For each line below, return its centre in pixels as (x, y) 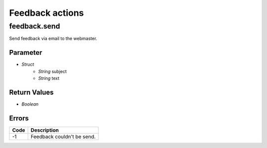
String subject (52, 71)
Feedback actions (46, 13)
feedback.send (35, 26)
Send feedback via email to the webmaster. (53, 38)
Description (44, 130)
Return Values (31, 92)
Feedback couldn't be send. (63, 137)
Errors (19, 118)
